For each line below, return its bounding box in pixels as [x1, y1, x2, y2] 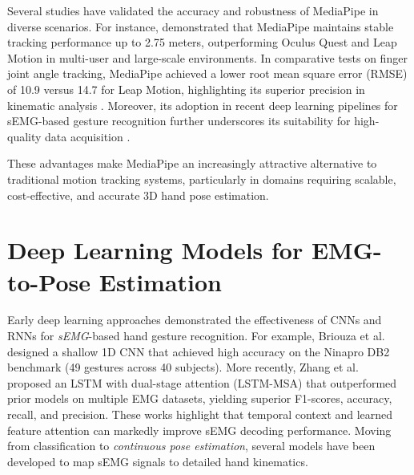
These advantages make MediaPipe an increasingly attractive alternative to [7, 155, 377, 172]
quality [7, 128, 42, 144]
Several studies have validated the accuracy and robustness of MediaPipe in [7, 2, 379, 18]
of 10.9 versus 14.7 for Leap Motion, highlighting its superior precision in [7, 80, 365, 97]
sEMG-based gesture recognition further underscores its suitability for [7, 112, 351, 129]
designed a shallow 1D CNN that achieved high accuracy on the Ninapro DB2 [7, 343, 390, 359]
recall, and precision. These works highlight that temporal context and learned [7, 406, 393, 422]
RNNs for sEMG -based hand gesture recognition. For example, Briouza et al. [7, 327, 385, 344]
